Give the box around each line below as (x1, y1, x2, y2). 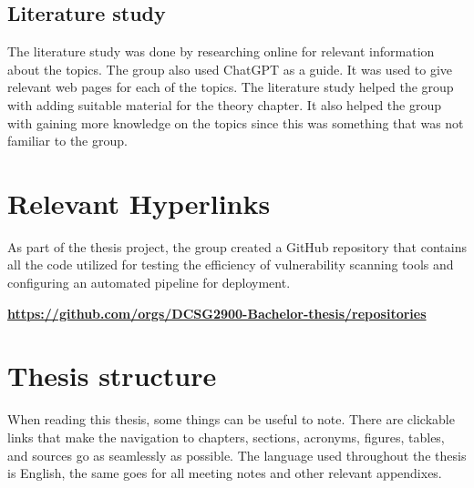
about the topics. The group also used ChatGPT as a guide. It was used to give (7, 59, 453, 78)
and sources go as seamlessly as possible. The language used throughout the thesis (7, 445, 467, 464)
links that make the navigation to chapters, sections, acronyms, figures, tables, (7, 427, 445, 446)
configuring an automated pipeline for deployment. (7, 273, 291, 292)
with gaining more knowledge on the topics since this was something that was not (7, 113, 464, 132)
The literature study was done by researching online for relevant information (7, 42, 435, 61)
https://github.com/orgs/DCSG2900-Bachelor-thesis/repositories (7, 303, 427, 322)
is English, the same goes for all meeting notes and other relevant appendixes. (7, 463, 442, 483)
